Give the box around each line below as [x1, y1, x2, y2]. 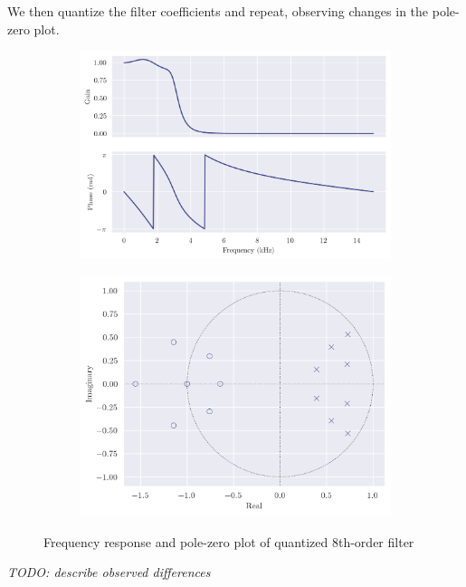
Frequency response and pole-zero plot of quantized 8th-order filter [43, 532, 414, 551]
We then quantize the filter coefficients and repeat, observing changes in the [7, 2, 429, 20]
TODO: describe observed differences [7, 563, 211, 582]
